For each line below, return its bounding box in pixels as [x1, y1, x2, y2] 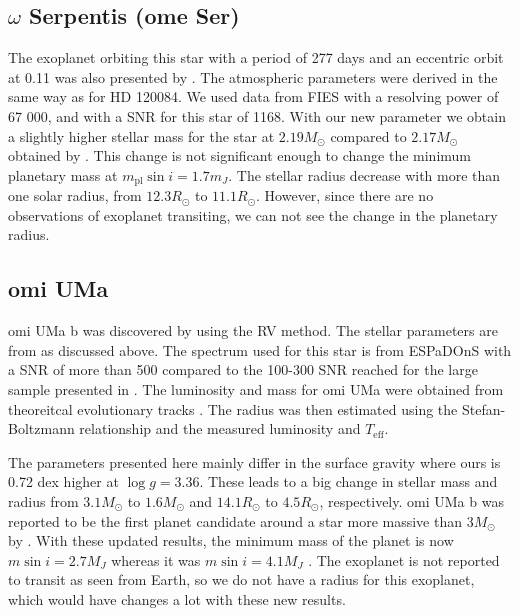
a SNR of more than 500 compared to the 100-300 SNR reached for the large [8, 359, 478, 380]
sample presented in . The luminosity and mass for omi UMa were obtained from [8, 378, 504, 399]
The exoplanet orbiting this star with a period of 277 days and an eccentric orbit [8, 47, 504, 68]
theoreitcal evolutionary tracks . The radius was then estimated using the [8, 398, 458, 419]
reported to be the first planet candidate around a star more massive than [8, 510, 462, 531]
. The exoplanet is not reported [308, 549, 500, 570]
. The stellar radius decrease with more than [228, 164, 501, 185]
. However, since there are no [256, 185, 434, 206]
